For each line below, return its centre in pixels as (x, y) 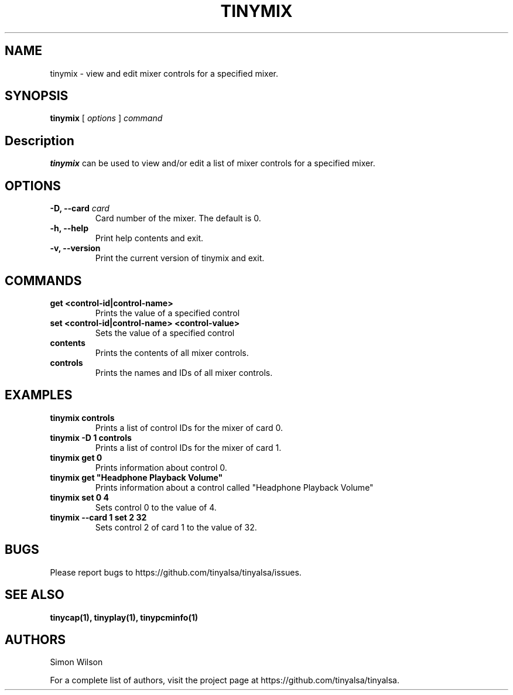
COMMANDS (43, 280)
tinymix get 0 (76, 457)
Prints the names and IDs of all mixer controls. (184, 372)
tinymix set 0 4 (80, 497)
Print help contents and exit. (149, 238)
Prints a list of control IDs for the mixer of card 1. (188, 447)
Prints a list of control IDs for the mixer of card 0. (189, 427)
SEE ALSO (35, 595)
